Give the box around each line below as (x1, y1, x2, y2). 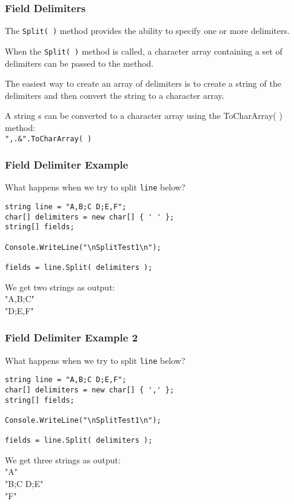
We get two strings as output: (5, 280, 115, 293)
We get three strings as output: (5, 453, 121, 466)
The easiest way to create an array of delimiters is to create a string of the (5, 77, 281, 90)
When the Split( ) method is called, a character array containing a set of (5, 44, 282, 57)
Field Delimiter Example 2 (5, 330, 138, 345)
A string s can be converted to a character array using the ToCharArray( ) (5, 109, 282, 122)
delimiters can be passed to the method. (5, 56, 154, 69)
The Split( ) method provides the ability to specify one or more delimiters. (5, 24, 290, 37)
